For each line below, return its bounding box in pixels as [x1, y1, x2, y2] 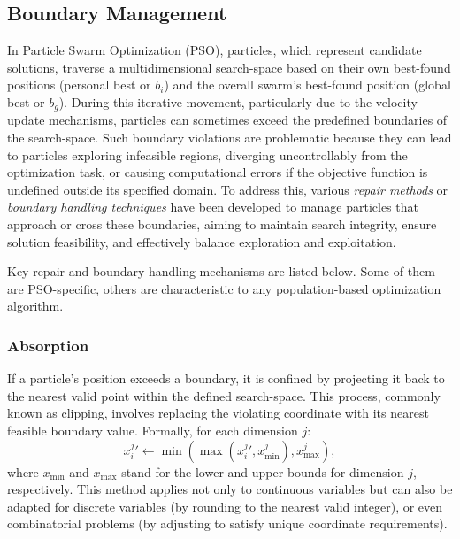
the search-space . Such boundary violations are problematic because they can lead [7, 128, 452, 147]
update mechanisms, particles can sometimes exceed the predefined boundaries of [7, 111, 448, 129]
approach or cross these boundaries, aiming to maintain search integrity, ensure [7, 215, 437, 233]
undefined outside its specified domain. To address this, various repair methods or [7, 180, 448, 198]
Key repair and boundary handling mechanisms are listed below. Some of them [7, 262, 435, 281]
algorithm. [7, 296, 64, 315]
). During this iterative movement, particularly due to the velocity [58, 92, 418, 111]
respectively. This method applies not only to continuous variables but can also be [7, 480, 453, 498]
